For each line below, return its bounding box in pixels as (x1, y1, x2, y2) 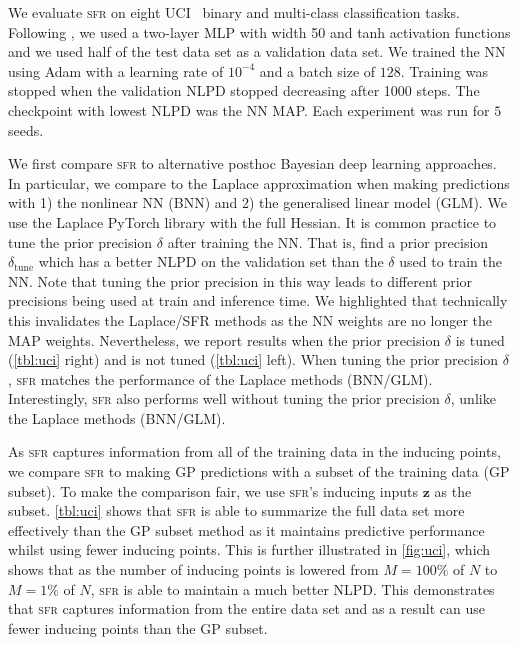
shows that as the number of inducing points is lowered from (8, 559, 379, 580)
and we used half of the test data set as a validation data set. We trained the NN (8, 41, 506, 62)
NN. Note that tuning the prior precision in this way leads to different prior (8, 270, 473, 291)
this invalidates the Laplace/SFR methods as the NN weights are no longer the (8, 309, 493, 330)
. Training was (400, 60, 488, 81)
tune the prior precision (8, 231, 153, 252)
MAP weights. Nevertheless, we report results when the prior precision (8, 329, 441, 350)
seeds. (8, 119, 44, 140)
